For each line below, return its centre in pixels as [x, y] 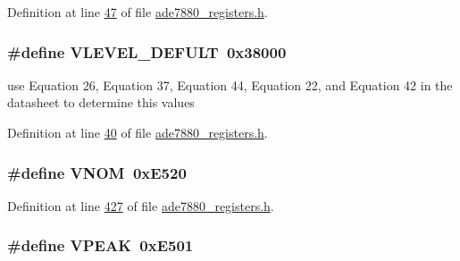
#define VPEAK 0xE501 [100, 245]
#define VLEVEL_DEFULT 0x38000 [147, 51]
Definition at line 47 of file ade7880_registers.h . [138, 12]
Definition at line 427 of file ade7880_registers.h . [141, 205]
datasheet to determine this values [101, 102]
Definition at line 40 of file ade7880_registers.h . [138, 132]
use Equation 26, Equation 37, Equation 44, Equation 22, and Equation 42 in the [230, 84]
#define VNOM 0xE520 [97, 172]
